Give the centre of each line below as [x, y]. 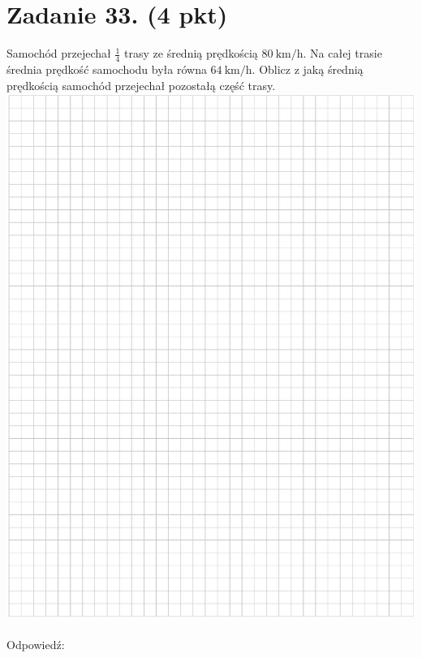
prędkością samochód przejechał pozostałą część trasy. [141, 85]
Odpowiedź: [36, 645]
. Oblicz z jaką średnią [308, 69]
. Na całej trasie [342, 53]
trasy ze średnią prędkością [191, 53]
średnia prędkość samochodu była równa [107, 69]
